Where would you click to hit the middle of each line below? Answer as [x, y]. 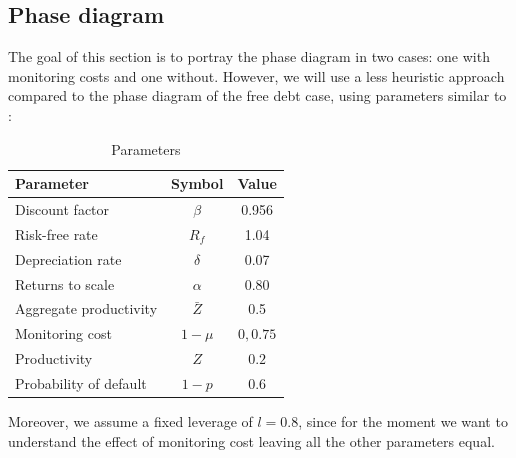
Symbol [197, 183]
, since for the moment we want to [403, 421]
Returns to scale [65, 283]
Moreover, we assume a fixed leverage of [130, 421]
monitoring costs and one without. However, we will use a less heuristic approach [256, 75]
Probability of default [81, 382]
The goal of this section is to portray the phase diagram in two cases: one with [249, 56]
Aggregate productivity [86, 308]
